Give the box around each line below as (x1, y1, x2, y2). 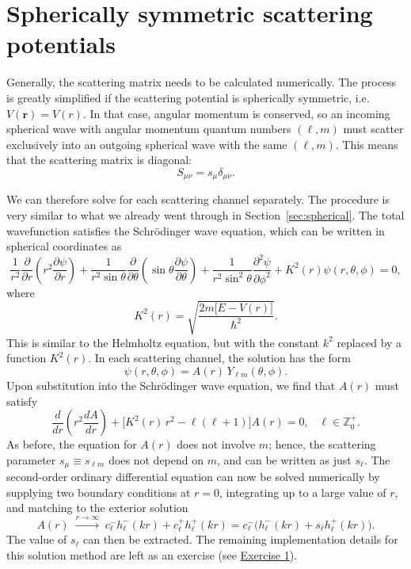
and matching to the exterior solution (6, 499, 188, 516)
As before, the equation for (6, 436, 137, 453)
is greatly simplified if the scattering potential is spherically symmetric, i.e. (6, 89, 370, 105)
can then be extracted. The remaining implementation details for (83, 531, 398, 548)
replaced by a (337, 334, 402, 350)
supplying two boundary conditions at (6, 483, 191, 500)
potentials (6, 28, 116, 60)
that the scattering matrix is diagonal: (6, 151, 192, 168)
